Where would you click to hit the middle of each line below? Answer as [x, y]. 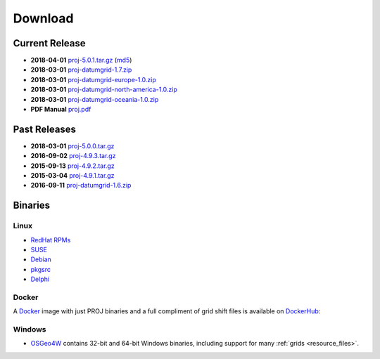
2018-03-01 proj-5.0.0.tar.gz [72, 146]
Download [43, 18]
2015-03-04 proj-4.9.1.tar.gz [72, 176]
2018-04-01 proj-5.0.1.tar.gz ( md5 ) [81, 60]
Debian [41, 259]
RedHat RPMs [51, 240]
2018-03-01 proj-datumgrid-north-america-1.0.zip [104, 90]
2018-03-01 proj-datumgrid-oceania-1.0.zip [95, 99]
